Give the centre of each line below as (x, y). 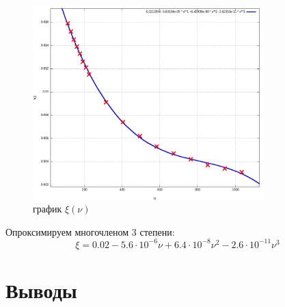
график (47, 209)
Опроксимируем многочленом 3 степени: (90, 231)
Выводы (41, 290)
